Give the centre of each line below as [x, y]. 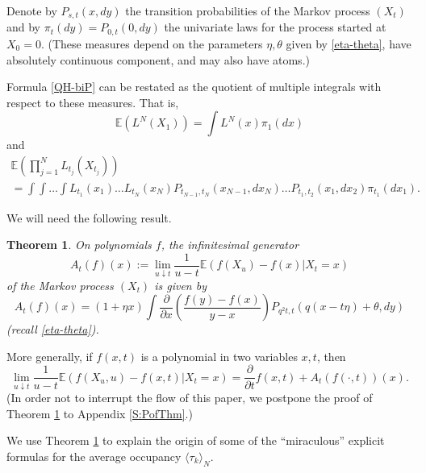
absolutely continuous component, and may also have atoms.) [158, 59]
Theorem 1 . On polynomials [79, 245]
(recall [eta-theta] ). [53, 329]
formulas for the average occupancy [94, 456]
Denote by [32, 10]
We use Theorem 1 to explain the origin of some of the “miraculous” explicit [196, 440]
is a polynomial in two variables [219, 356]
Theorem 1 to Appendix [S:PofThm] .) [100, 413]
